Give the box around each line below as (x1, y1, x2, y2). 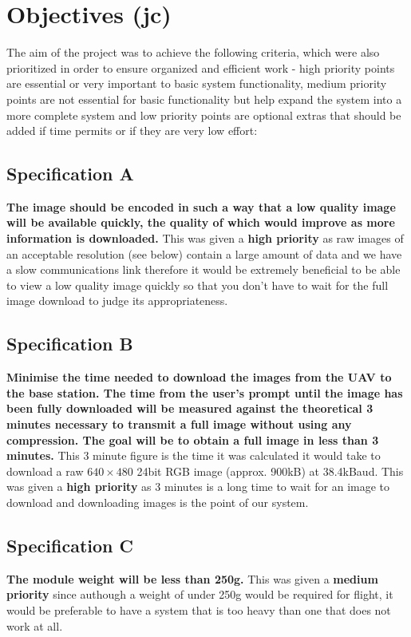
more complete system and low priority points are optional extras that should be (6, 106, 401, 123)
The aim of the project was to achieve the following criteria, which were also (6, 44, 380, 61)
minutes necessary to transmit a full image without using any (6, 416, 352, 433)
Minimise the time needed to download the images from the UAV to (6, 369, 392, 386)
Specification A (6, 161, 134, 186)
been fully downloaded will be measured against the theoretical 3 (6, 400, 373, 417)
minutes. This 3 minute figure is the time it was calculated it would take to (6, 447, 381, 464)
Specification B (6, 331, 133, 356)
